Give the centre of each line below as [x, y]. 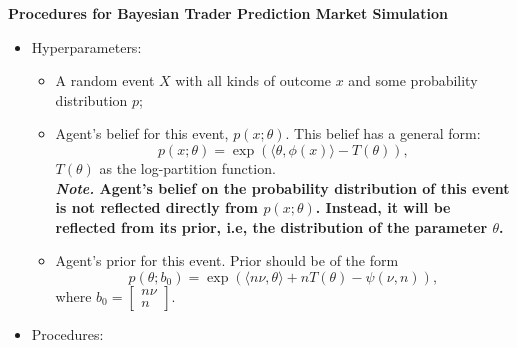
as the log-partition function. [187, 167]
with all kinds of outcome [253, 80]
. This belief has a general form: [383, 133]
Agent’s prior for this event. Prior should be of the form [227, 260]
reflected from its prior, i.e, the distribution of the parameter [271, 226]
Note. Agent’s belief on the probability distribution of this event [282, 187]
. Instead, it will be [383, 207]
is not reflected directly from [157, 207]
